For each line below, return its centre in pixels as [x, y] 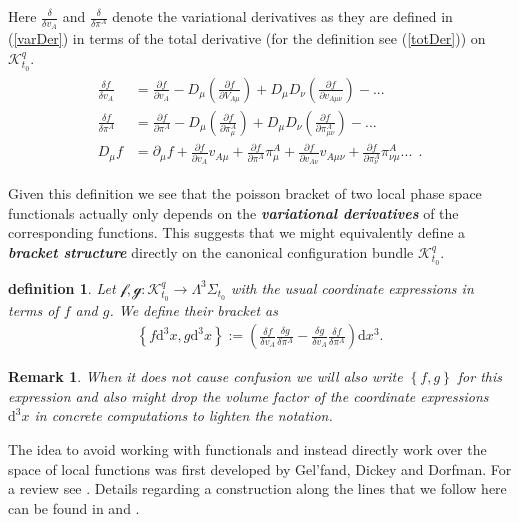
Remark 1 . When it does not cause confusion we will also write [205, 376]
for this [479, 376]
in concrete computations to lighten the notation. [183, 415]
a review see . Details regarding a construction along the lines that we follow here [257, 488]
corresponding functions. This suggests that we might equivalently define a [237, 232]
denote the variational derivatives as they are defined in [282, 16]
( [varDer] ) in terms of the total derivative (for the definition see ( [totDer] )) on [247, 38]
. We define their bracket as [193, 309]
